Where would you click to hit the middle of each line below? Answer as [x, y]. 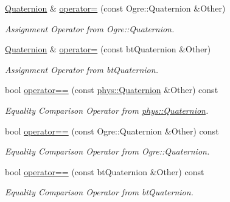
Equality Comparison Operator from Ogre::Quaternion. [107, 151]
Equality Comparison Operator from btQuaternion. [99, 192]
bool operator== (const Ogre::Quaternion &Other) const [112, 131]
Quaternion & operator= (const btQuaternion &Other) [108, 49]
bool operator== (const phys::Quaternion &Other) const [112, 90]
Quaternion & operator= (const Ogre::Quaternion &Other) [115, 8]
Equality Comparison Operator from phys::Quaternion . [107, 110]
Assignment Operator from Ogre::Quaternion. [90, 28]
